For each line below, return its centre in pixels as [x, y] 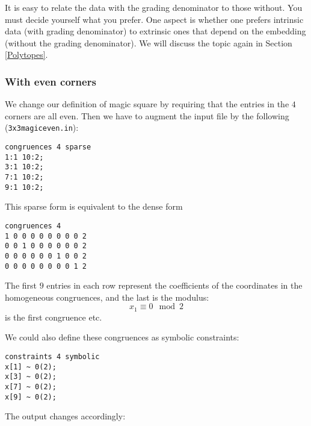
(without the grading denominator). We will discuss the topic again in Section [149, 42]
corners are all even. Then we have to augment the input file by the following [147, 115]
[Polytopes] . [26, 55]
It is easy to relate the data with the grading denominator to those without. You [154, 7]
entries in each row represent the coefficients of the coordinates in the [174, 285]
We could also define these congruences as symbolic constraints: [122, 337]
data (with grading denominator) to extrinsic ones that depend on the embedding [155, 31]
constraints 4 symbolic [52, 357]
